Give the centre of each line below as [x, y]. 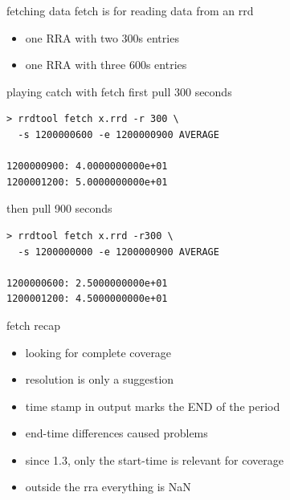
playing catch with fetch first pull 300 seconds [119, 91]
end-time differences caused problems [116, 433]
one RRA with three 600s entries [106, 65]
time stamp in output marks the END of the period [153, 406]
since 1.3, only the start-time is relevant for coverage [154, 459]
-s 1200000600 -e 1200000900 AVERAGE [118, 134]
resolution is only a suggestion [100, 379]
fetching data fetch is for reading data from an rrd [130, 10]
